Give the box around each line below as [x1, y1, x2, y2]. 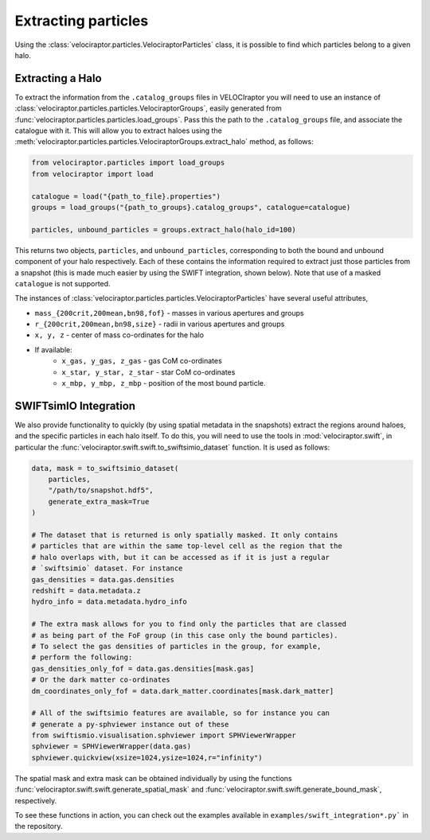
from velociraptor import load [31, 169, 154, 178]
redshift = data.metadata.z [31, 585, 141, 595]
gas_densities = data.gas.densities [31, 575, 175, 584]
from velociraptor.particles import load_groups [31, 158, 225, 167]
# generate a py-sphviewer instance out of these [31, 720, 229, 729]
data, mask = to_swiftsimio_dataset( [31, 464, 179, 472]
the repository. [14, 822, 63, 831]
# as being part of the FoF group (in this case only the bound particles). [31, 631, 338, 640]
